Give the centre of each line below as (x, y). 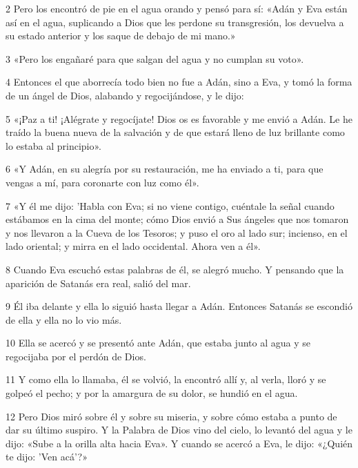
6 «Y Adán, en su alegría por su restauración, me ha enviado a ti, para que (165, 169)
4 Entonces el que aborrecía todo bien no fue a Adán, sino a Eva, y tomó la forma (179, 82)
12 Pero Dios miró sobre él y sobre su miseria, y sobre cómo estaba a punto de (171, 416)
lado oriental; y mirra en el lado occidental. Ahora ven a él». (133, 246)
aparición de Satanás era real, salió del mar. (98, 283)
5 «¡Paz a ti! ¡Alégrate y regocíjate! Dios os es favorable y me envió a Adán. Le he (179, 118)
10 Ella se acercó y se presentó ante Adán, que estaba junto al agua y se (158, 343)
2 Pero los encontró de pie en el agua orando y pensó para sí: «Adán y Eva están (177, 8)
